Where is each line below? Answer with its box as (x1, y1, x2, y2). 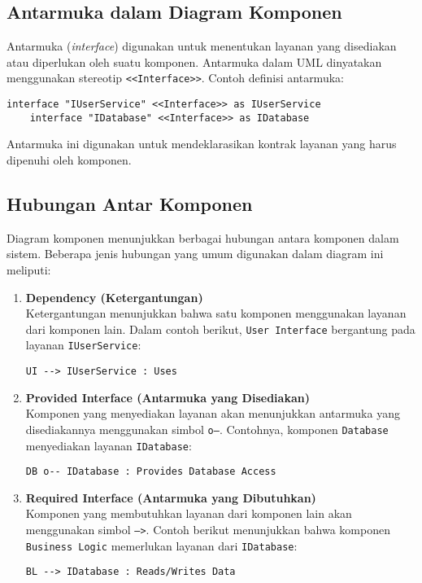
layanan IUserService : (25, 336, 141, 353)
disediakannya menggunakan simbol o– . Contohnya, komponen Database (25, 420, 389, 437)
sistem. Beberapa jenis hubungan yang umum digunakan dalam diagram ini (7, 245, 384, 262)
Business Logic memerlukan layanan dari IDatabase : (25, 537, 298, 554)
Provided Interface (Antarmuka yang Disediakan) (25, 388, 310, 405)
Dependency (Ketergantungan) (25, 288, 203, 305)
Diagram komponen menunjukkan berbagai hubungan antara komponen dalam (7, 229, 399, 246)
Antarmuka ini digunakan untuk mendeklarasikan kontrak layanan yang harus (7, 135, 397, 152)
